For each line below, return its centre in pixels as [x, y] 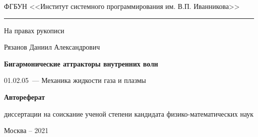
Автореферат [25, 97]
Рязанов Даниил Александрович [52, 47]
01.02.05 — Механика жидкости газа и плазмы [75, 80]
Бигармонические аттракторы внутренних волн [81, 63]
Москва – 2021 [26, 130]
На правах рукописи [34, 30]
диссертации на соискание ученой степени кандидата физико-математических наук [129, 113]
